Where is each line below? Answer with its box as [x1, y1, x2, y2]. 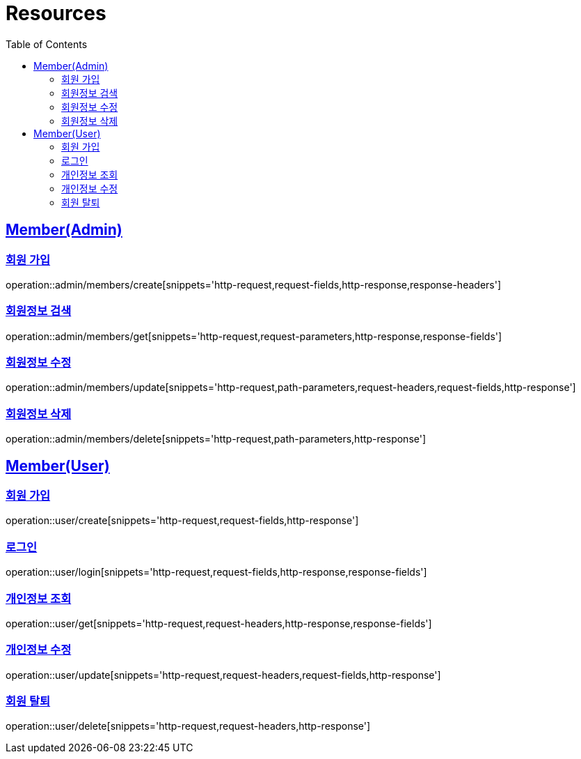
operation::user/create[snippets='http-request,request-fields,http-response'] [6, 514, 359, 527]
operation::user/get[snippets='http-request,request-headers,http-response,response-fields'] [6, 617, 432, 629]
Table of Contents [6, 38, 88, 50]
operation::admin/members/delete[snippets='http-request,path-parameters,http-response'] [6, 433, 427, 445]
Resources [6, 1, 106, 25]
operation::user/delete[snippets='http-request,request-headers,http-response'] [6, 720, 371, 733]
